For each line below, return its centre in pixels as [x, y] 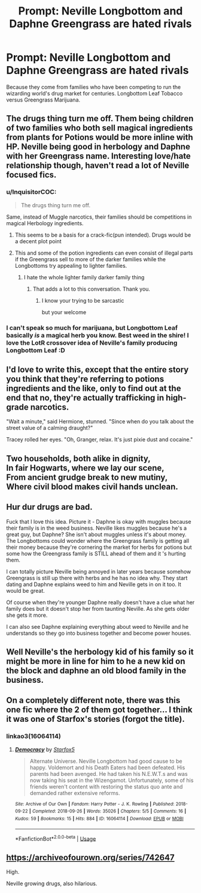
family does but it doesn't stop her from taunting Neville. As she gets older [98, 608]
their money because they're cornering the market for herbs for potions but [99, 547]
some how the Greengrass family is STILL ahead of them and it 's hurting [96, 553]
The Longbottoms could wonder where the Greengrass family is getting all [98, 540]
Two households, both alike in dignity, [78, 459]
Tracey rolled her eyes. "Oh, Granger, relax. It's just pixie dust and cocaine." [100, 440]
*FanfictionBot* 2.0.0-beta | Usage [55, 838]
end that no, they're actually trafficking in [85, 398]
